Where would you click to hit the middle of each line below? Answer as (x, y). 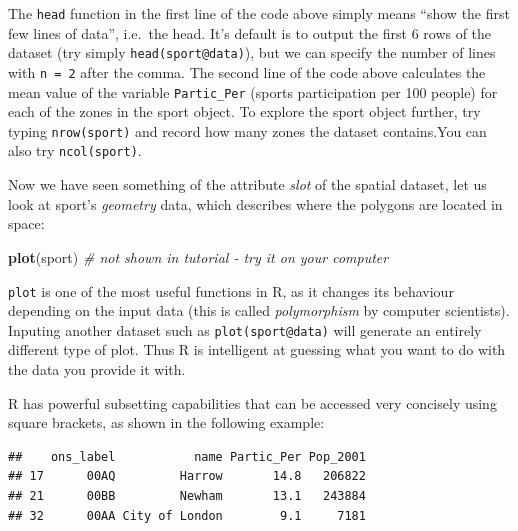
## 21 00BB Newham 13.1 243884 (187, 495)
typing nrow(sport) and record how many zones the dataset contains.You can (247, 130)
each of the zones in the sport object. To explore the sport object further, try (244, 111)
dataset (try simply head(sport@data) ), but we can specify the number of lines (252, 52)
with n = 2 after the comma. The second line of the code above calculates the (247, 71)
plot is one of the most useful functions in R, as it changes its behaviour (231, 290)
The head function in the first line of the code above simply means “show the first (259, 13)
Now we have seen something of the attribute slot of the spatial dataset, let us (247, 184)
